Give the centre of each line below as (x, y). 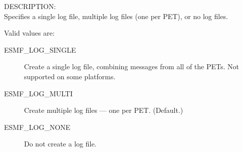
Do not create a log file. (60, 144)
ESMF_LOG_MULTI (39, 93)
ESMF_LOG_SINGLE (40, 49)
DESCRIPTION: (30, 6)
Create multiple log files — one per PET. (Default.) (104, 110)
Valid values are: (29, 33)
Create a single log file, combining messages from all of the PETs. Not (132, 66)
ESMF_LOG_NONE (37, 127)
